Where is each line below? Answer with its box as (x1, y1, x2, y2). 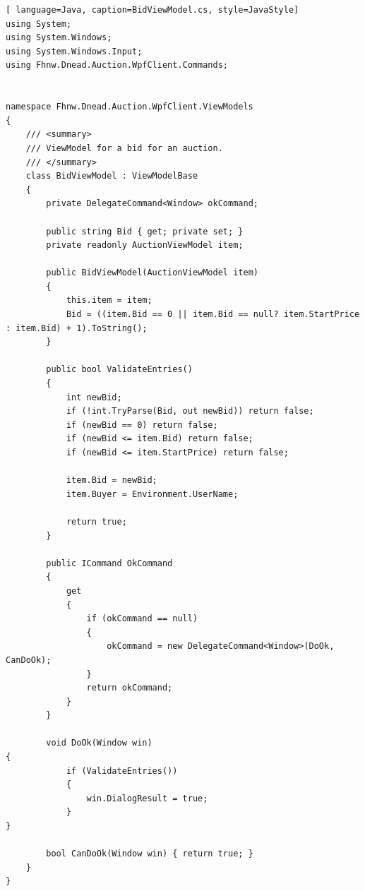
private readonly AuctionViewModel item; (46, 240, 244, 251)
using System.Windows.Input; (6, 46, 143, 56)
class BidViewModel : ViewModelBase (25, 171, 198, 181)
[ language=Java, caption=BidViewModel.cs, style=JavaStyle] (6, 5, 299, 15)
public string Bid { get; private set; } (46, 226, 244, 237)
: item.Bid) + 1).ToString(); (6, 323, 148, 333)
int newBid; (66, 392, 122, 402)
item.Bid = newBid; (66, 475, 157, 486)
